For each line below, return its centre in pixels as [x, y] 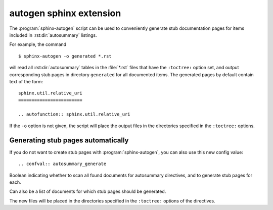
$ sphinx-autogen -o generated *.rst [65, 56]
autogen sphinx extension [65, 13]
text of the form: [26, 81]
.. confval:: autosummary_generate [62, 164]
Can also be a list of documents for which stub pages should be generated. [88, 191]
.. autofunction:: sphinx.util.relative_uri [75, 114]
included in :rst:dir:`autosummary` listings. [53, 35]
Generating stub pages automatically [69, 140]
